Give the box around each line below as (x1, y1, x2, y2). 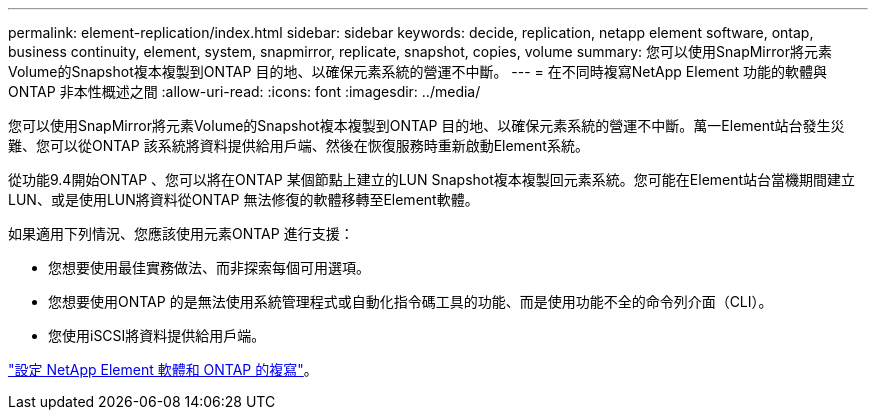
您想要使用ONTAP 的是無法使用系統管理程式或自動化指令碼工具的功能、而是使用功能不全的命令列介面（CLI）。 (48, 293, 773, 310)
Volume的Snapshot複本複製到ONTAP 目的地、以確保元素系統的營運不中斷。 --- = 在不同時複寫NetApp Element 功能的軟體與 (8, 63, 828, 80)
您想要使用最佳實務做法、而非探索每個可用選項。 (48, 259, 370, 276)
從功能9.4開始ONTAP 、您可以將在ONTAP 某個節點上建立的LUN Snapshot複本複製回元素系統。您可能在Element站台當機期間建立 (8, 171, 856, 188)
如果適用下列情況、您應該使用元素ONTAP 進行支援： (8, 225, 354, 242)
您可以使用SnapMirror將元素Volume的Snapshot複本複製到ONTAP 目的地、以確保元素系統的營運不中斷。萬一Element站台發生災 (8, 117, 845, 134)
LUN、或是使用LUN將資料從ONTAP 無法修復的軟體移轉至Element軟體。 (8, 191, 479, 208)
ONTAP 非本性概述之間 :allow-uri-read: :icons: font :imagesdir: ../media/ (8, 83, 481, 100)
